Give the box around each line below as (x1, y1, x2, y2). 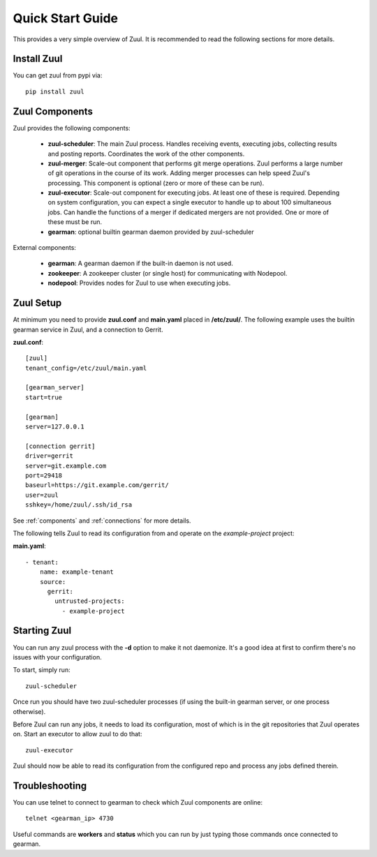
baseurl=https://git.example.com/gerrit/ (25, 482, 169, 489)
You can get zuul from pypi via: (13, 71, 103, 80)
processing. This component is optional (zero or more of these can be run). (47, 179, 265, 187)
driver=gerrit (25, 452, 73, 460)
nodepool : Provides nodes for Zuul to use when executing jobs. (47, 279, 231, 288)
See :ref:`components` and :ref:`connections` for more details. (13, 516, 191, 525)
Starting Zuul (13, 625, 72, 636)
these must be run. (47, 218, 103, 226)
